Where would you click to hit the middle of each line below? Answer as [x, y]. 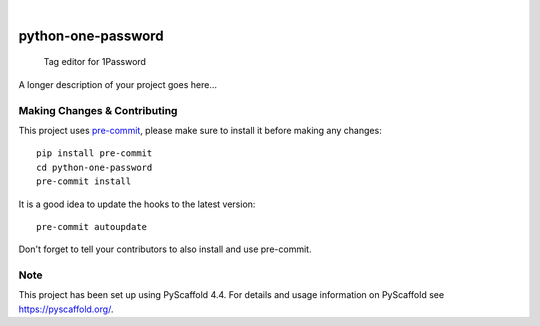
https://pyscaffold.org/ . [66, 309]
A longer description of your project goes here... [117, 84]
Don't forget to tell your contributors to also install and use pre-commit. [165, 249]
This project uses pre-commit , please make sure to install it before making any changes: [200, 130]
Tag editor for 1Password [95, 62]
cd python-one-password [94, 167]
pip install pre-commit [94, 153]
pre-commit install [84, 181]
